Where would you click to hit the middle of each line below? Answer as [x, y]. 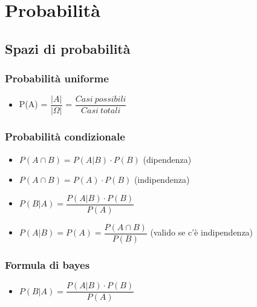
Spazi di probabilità [68, 48]
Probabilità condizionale [65, 137]
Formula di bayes [47, 264]
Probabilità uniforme [57, 78]
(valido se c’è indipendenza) [202, 232]
